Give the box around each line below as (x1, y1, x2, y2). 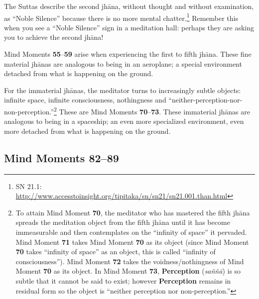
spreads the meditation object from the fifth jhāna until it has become (15, 217, 230, 227)
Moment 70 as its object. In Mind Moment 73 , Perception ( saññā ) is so (15, 266, 241, 276)
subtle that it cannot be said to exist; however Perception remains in (15, 275, 231, 286)
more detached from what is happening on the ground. (4, 125, 171, 136)
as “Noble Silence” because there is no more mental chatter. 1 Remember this (4, 11, 238, 23)
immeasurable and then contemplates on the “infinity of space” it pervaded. (15, 227, 247, 237)
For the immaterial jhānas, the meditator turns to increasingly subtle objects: (4, 85, 241, 95)
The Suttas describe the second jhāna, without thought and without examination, (4, 1, 254, 11)
